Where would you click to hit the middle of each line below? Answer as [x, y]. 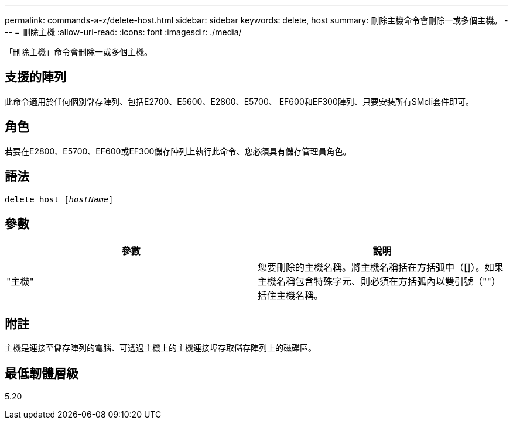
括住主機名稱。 [291, 296]
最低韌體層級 [42, 373]
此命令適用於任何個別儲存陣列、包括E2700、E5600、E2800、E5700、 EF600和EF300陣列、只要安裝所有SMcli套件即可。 [240, 101]
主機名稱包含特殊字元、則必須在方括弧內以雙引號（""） [379, 282]
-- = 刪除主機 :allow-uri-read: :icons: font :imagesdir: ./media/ [123, 32]
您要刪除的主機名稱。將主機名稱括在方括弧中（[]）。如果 [381, 268]
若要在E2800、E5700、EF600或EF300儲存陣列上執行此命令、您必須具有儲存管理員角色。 [178, 151]
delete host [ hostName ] [59, 199]
